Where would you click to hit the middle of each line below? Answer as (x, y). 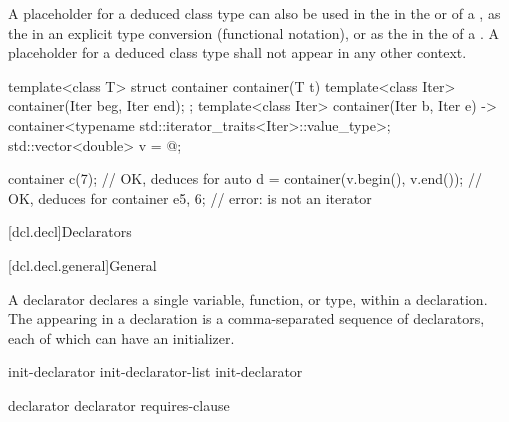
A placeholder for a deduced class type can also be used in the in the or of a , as (254, 13)
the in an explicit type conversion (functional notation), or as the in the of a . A (254, 32)
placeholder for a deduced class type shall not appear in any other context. (237, 52)
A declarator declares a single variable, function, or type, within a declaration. (248, 298)
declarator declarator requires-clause (119, 404)
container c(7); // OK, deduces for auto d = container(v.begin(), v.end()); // (245, 178)
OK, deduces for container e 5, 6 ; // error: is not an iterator (190, 197)
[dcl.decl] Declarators (70, 231)
